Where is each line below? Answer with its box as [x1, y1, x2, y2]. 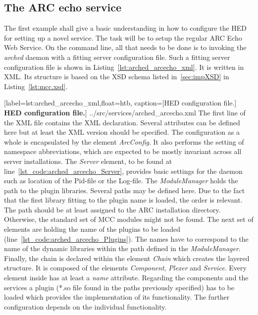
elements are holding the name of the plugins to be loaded [4, 224, 181, 234]
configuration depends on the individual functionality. [4, 301, 167, 312]
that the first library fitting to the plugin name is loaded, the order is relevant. [4, 195, 243, 205]
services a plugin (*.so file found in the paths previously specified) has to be [4, 282, 234, 292]
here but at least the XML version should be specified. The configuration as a [4, 127, 240, 137]
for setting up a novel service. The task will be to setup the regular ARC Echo [4, 32, 242, 43]
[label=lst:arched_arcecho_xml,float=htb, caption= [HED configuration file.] [4, 98, 237, 108]
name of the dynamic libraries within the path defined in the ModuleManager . [4, 243, 241, 254]
